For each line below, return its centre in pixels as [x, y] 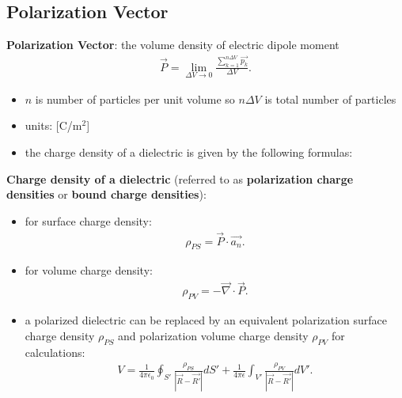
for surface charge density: [88, 220]
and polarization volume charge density [213, 335]
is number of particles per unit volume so [135, 99]
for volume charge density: [89, 270]
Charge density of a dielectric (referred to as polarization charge [180, 178]
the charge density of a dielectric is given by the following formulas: [189, 152]
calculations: [55, 352]
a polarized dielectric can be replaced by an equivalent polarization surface [206, 320]
